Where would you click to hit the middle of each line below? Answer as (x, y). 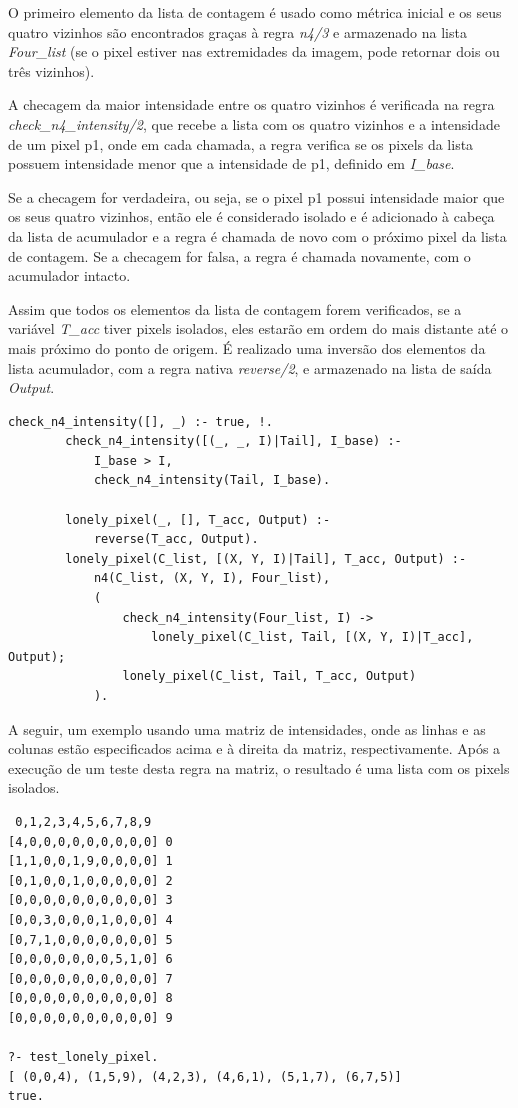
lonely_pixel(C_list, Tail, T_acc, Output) (269, 676)
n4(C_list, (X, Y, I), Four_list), (212, 578)
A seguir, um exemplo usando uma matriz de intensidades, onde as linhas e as (247, 728)
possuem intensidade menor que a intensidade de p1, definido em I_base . (231, 163)
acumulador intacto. (69, 275)
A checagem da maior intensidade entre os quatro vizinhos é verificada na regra (251, 104)
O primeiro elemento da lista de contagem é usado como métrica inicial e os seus (255, 12)
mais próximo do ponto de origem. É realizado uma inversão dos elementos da (247, 347)
